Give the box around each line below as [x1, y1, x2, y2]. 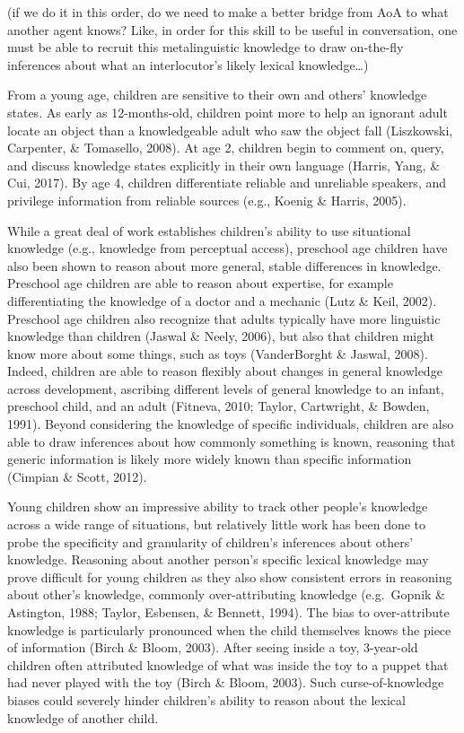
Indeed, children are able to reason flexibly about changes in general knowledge [7, 362, 442, 380]
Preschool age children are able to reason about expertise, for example [7, 274, 393, 292]
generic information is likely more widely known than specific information [7, 449, 412, 468]
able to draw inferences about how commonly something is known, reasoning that [7, 432, 456, 450]
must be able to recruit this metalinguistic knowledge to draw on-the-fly [7, 38, 404, 57]
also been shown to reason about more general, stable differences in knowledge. [7, 256, 442, 275]
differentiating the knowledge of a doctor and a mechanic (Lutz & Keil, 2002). [7, 291, 437, 310]
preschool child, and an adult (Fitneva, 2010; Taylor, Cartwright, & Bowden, [7, 397, 430, 415]
